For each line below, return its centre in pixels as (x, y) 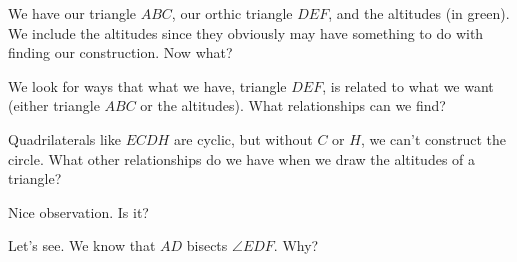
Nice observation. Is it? (78, 211)
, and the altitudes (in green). (419, 13)
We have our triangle (72, 13)
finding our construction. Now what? (120, 52)
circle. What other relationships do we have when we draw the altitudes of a (242, 158)
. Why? (296, 245)
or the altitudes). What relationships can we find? (293, 105)
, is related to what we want (408, 85)
